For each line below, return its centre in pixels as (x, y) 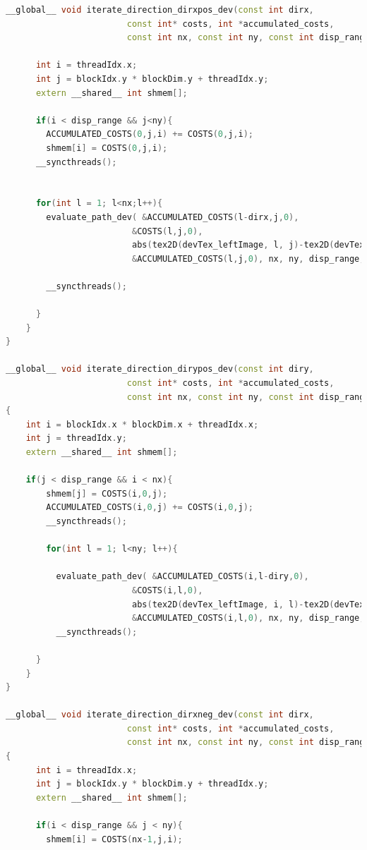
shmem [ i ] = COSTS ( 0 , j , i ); (107, 148)
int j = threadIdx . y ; (76, 438)
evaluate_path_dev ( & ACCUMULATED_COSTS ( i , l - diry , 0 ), (182, 577)
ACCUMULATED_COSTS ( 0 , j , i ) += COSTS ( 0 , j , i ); (150, 134)
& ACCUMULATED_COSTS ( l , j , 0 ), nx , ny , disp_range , (248, 259)
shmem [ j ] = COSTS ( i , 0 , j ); (107, 493)
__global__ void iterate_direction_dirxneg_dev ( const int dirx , (160, 715)
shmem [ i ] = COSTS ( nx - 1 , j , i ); (114, 839)
